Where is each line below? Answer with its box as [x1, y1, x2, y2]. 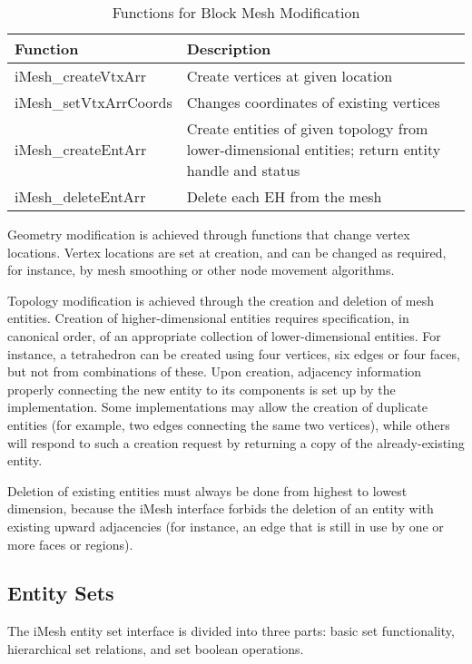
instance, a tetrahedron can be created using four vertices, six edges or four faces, [7, 344, 460, 363]
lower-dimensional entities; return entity [186, 139, 441, 160]
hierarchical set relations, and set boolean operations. [7, 639, 304, 658]
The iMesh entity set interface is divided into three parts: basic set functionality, [7, 621, 455, 640]
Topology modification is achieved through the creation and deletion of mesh [7, 290, 435, 309]
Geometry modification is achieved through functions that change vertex [7, 225, 410, 243]
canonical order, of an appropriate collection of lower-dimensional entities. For [7, 326, 441, 345]
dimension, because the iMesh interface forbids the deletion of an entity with [7, 499, 434, 518]
